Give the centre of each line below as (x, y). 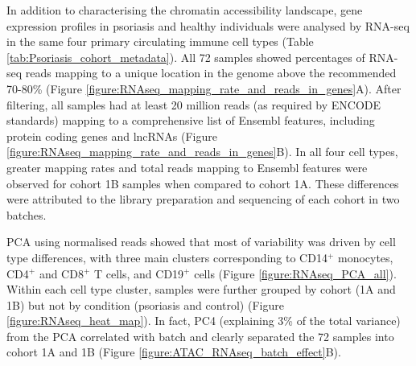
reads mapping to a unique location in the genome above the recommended (211, 73)
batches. (27, 214)
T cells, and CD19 (139, 273)
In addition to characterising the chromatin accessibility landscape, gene (185, 10)
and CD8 (61, 273)
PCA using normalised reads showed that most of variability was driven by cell (201, 242)
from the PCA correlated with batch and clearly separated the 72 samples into (200, 336)
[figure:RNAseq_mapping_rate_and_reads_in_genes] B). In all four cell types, (202, 152)
